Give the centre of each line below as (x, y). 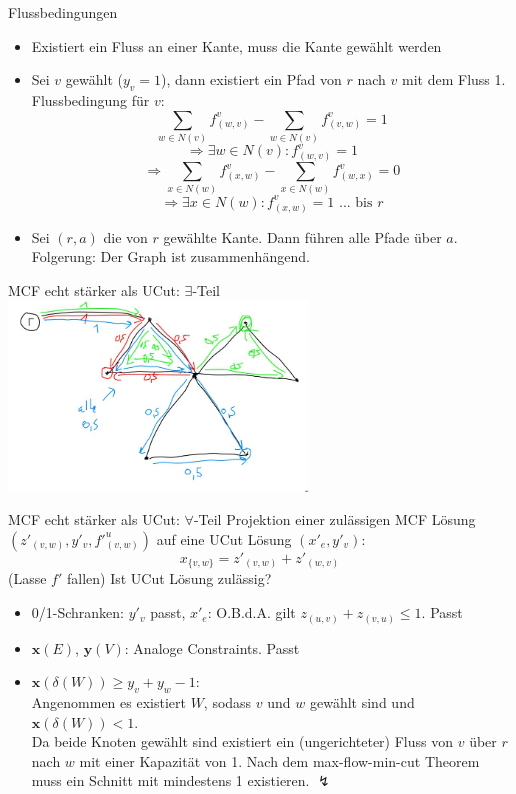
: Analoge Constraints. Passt (212, 647)
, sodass (227, 701)
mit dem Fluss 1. (454, 79)
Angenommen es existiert (108, 701)
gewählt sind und (362, 701)
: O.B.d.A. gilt (251, 612)
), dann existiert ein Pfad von (251, 79)
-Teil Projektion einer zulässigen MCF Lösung (334, 519)
